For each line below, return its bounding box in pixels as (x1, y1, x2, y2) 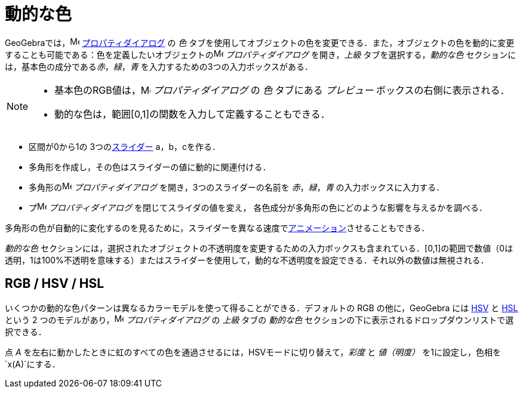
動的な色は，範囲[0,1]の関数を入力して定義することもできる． (54, 108, 330, 120)
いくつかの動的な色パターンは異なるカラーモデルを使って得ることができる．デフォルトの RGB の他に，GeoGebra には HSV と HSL (5, 302, 518, 313)
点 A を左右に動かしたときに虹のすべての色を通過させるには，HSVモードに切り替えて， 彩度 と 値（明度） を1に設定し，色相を (5, 346, 501, 357)
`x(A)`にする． (5, 358, 60, 369)
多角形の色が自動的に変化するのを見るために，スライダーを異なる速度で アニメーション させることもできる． (5, 222, 430, 233)
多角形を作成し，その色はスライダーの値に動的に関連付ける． (29, 161, 271, 172)
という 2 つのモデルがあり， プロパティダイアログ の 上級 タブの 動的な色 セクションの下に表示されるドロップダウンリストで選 (5, 314, 514, 325)
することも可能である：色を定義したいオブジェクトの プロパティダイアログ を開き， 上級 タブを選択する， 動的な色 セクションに (5, 49, 516, 60)
